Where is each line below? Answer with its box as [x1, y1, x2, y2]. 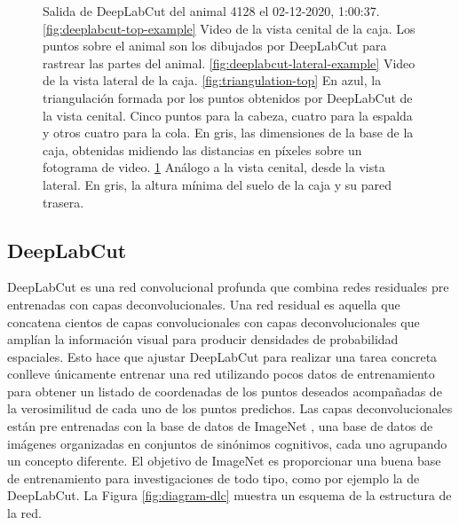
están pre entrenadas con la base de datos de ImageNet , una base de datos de [7, 417, 433, 435]
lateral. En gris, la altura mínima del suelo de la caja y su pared [43, 175, 392, 193]
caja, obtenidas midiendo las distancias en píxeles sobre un [43, 140, 362, 159]
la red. [7, 504, 42, 522]
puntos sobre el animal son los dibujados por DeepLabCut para [43, 36, 387, 55]
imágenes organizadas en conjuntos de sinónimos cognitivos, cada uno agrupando [7, 434, 447, 452]
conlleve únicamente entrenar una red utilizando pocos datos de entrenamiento [7, 364, 435, 383]
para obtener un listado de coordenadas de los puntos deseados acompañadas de [7, 381, 442, 400]
